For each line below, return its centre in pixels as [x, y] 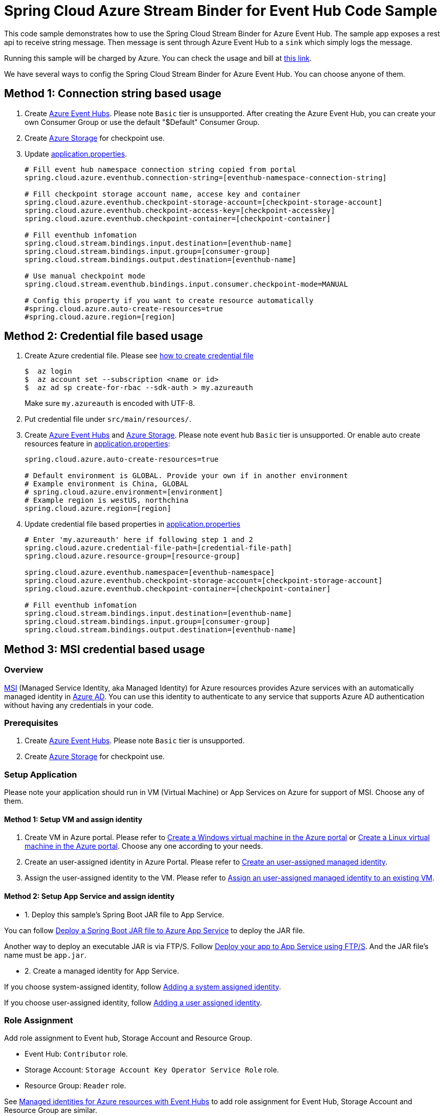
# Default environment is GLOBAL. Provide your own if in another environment [186, 476]
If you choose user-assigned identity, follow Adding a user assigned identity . [133, 1002]
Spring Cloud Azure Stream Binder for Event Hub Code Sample [221, 11]
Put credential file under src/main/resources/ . [108, 419]
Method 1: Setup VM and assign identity [73, 819]
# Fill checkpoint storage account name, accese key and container [163, 194]
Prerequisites [31, 723]
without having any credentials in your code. [79, 705]
